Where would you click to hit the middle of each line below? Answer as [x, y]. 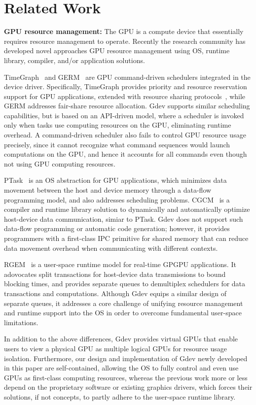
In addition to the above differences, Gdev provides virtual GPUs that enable [121, 339]
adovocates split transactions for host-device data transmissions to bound [115, 274]
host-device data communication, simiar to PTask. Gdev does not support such [124, 219]
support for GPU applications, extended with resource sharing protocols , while [125, 96]
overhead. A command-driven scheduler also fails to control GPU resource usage [125, 135]
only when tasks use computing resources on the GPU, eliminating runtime [118, 125]
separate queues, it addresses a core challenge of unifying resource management [124, 303]
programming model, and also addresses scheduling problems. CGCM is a [117, 199]
